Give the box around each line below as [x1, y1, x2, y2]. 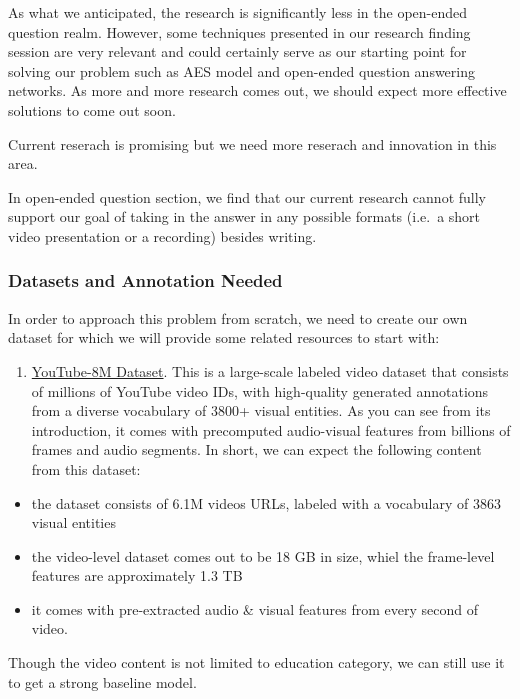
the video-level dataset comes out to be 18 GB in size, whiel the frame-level [31, 545, 495, 566]
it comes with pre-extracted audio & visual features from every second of [31, 598, 478, 619]
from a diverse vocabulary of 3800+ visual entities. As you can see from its [31, 400, 491, 421]
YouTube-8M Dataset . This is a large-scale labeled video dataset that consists [31, 360, 509, 381]
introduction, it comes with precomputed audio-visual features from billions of [31, 419, 511, 440]
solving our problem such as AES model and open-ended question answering [8, 60, 475, 81]
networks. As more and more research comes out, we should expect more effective [8, 80, 507, 101]
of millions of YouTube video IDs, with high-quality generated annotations [31, 380, 489, 401]
